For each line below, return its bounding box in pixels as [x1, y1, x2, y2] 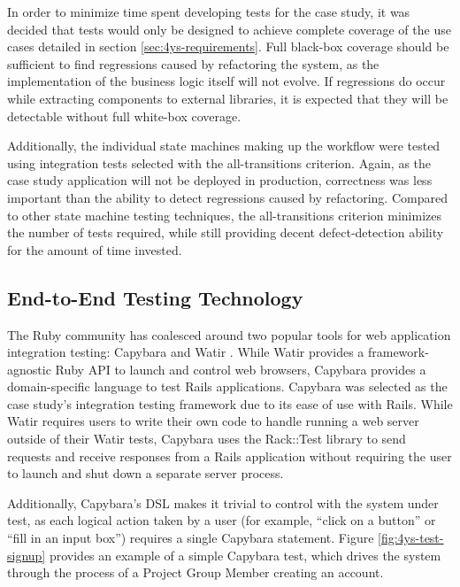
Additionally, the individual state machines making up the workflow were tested [7, 136, 441, 155]
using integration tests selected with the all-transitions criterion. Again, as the [7, 153, 432, 172]
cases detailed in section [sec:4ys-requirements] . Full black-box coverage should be [7, 37, 449, 56]
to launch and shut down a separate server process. [7, 464, 284, 483]
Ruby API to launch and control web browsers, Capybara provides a [55, 359, 426, 378]
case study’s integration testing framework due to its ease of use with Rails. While [7, 394, 453, 413]
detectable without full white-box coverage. [7, 106, 241, 125]
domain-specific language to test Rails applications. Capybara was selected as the [7, 377, 448, 396]
